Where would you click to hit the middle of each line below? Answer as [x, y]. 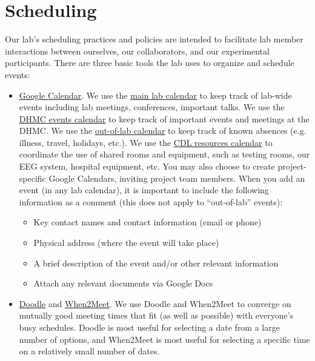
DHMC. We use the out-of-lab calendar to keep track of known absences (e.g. [163, 131]
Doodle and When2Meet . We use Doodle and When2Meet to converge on [155, 303]
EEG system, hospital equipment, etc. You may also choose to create [147, 166]
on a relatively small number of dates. [89, 351]
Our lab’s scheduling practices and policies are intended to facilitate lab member [154, 39]
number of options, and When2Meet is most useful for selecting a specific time [164, 339]
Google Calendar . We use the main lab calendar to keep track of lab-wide [155, 95]
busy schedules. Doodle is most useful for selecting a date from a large [149, 327]
